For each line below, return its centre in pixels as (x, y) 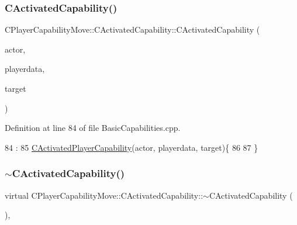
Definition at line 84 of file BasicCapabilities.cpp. (93, 128)
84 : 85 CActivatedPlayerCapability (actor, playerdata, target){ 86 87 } (132, 147)
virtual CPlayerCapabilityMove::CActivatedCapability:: (104, 195)
